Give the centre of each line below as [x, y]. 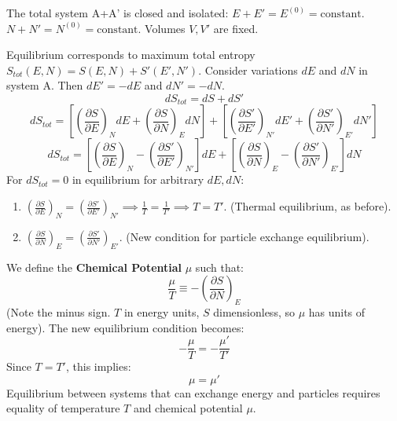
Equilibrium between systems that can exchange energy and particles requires [193, 392]
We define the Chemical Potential [94, 267]
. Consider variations [248, 70]
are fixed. [236, 28]
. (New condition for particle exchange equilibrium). [244, 236]
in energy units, [162, 312]
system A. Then [45, 85]
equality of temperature [63, 408]
